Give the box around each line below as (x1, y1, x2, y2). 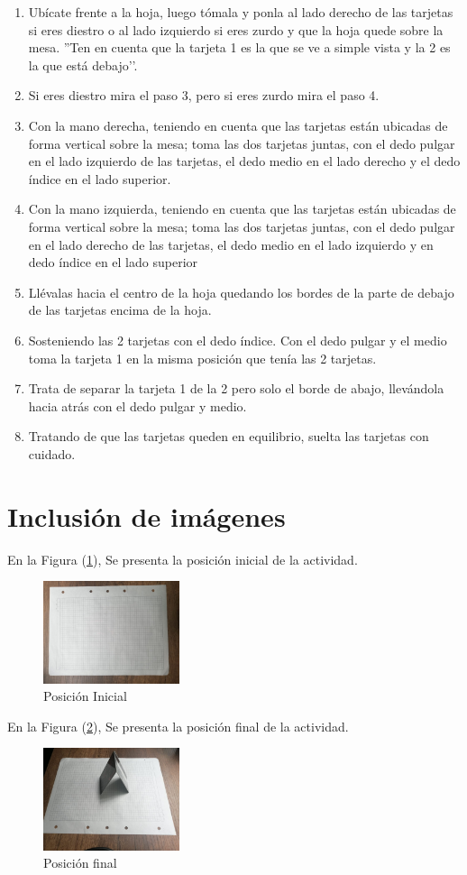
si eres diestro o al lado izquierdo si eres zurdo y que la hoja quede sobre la (28, 20, 444, 39)
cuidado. (28, 444, 76, 463)
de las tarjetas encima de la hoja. (28, 300, 212, 319)
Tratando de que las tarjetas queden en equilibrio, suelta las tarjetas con (28, 427, 429, 446)
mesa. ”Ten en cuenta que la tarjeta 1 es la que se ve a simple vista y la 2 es (28, 38, 451, 57)
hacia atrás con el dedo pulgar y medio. (28, 396, 247, 415)
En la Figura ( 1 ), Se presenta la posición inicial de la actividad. (7, 549, 358, 568)
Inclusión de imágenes (7, 497, 286, 534)
